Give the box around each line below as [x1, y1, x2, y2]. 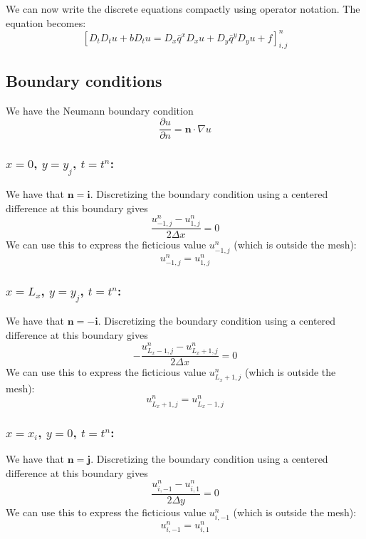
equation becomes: [6, 15, 86, 30]
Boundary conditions [6, 69, 162, 91]
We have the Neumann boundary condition [6, 103, 194, 117]
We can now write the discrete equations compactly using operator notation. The [6, 1, 360, 16]
